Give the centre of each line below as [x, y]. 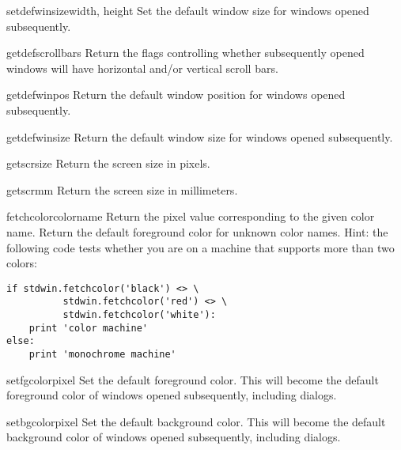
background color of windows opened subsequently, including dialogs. [174, 437]
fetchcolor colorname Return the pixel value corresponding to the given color [191, 216]
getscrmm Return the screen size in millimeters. [122, 189]
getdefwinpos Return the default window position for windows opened [176, 95]
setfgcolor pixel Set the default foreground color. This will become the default [193, 379]
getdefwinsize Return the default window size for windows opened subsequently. [200, 136]
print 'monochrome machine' [102, 354]
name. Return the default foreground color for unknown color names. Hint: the [197, 231]
